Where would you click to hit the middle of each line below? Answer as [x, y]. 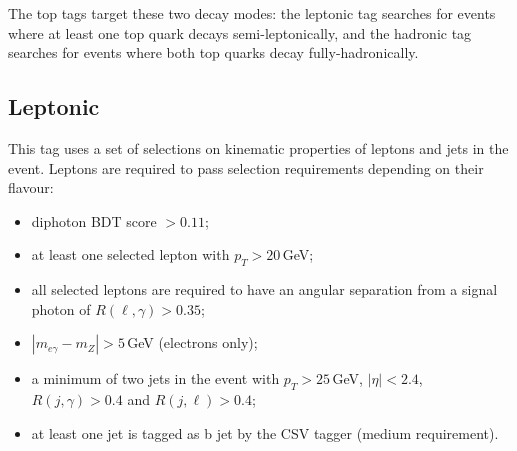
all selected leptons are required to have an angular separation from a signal [264, 289]
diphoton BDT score [94, 220]
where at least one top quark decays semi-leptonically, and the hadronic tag [240, 32]
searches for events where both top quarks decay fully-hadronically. [213, 52]
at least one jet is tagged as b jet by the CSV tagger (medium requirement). [265, 432]
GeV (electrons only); [192, 342]
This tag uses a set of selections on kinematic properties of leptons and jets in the [258, 147]
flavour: [31, 187]
